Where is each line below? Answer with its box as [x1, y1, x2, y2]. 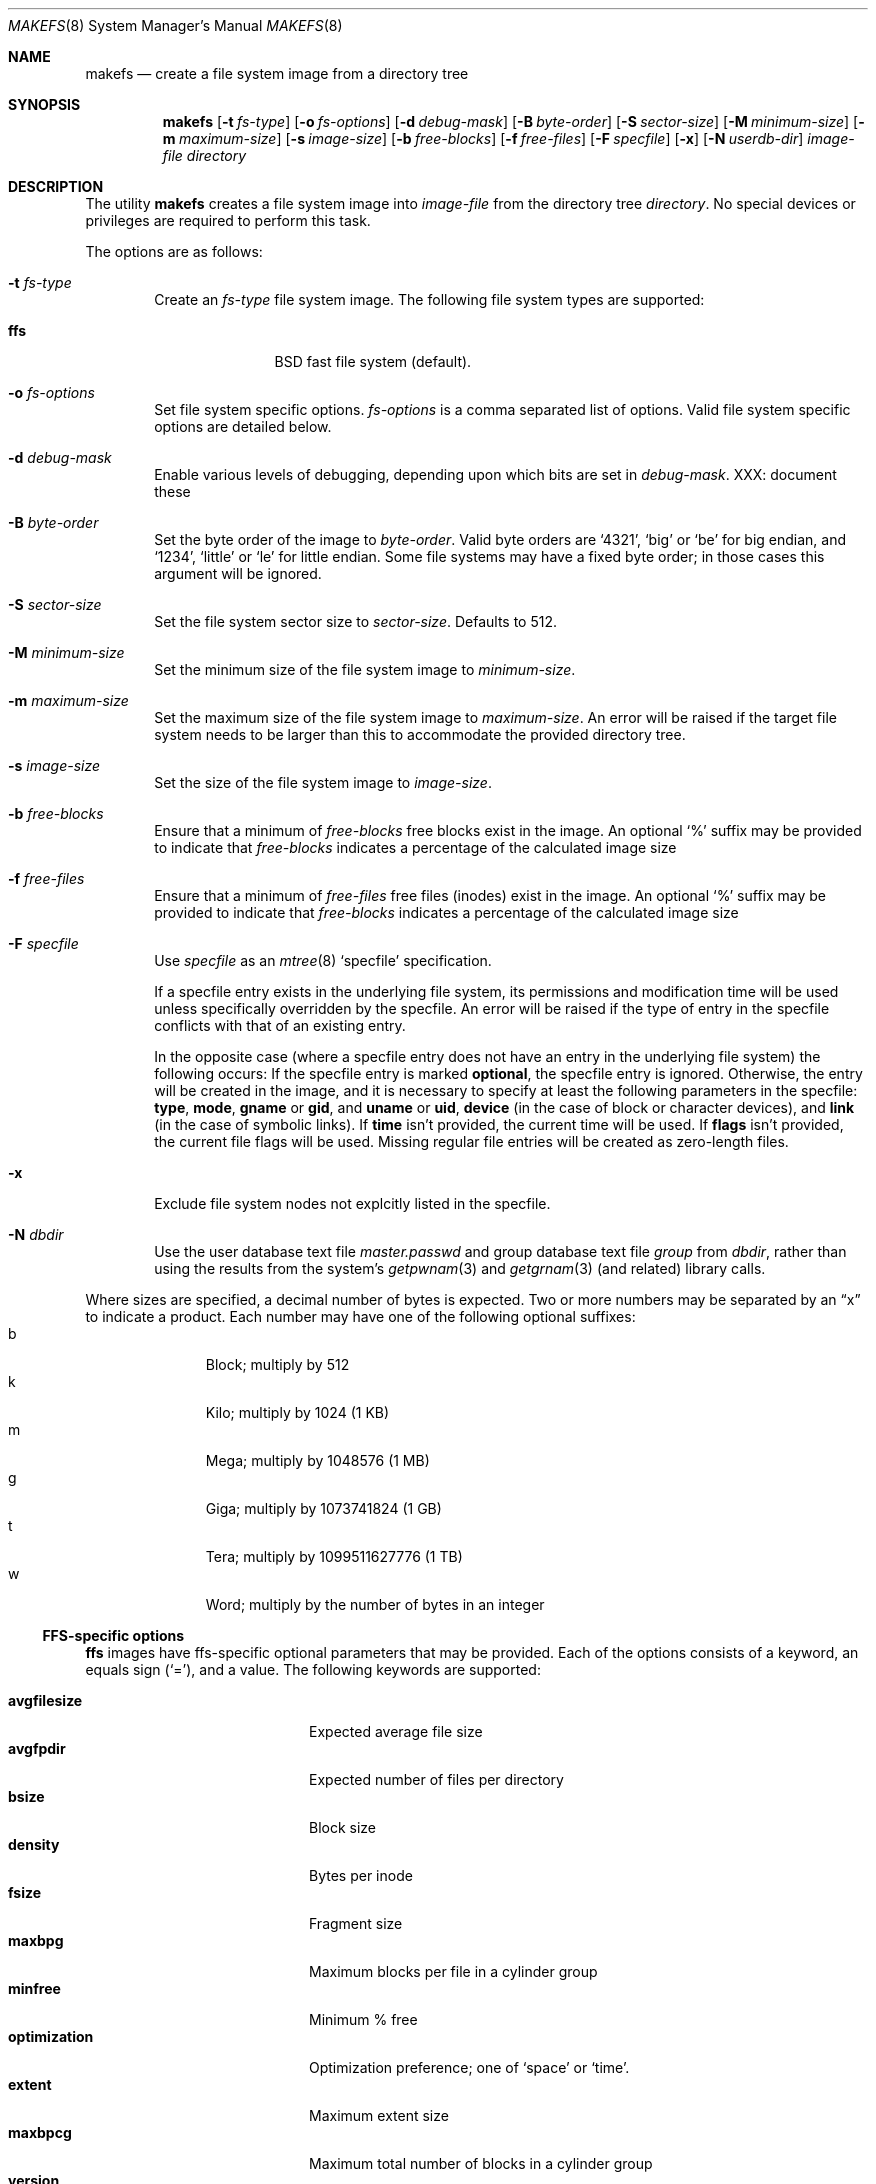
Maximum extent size [309, 2107, 449, 2124]
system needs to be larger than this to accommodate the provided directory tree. [154, 726, 686, 743]
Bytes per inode [309, 1867, 413, 1884]
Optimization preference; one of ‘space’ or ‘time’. [309, 2059, 630, 2076]
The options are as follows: [85, 243, 263, 260]
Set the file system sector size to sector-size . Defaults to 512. [154, 613, 558, 630]
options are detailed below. [154, 418, 332, 435]
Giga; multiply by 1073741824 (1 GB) [205, 1500, 442, 1517]
